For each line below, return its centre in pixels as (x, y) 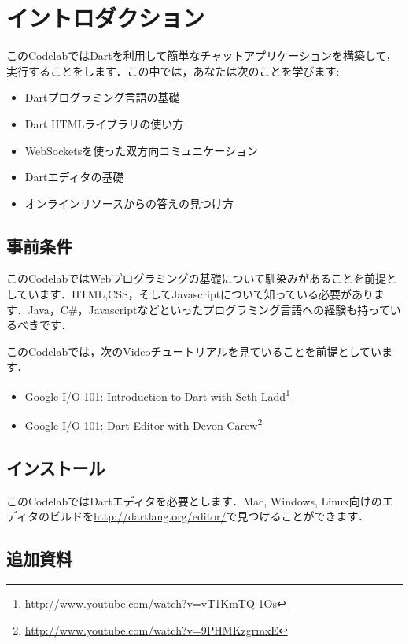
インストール (56, 467)
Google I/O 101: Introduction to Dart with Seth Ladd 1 (157, 395)
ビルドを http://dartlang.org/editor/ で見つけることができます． (210, 516)
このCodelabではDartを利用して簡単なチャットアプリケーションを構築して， (202, 56)
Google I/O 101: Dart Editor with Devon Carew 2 (144, 424)
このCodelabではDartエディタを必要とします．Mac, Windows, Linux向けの (194, 500)
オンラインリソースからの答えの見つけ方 (129, 203)
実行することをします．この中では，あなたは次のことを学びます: (173, 70)
